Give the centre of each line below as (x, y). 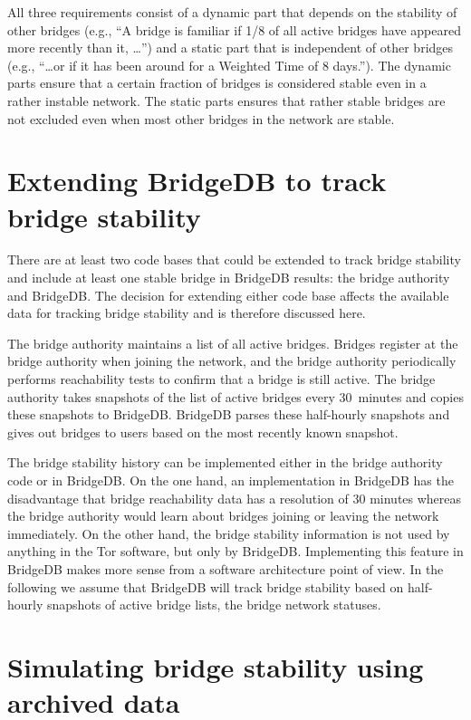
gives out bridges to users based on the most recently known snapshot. (203, 432)
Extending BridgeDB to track (197, 181)
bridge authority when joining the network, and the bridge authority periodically (232, 361)
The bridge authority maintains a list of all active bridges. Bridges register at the (233, 343)
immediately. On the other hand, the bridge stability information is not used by (229, 533)
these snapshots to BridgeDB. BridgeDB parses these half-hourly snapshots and (229, 414)
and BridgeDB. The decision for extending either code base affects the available (228, 295)
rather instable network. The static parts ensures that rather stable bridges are (226, 100)
